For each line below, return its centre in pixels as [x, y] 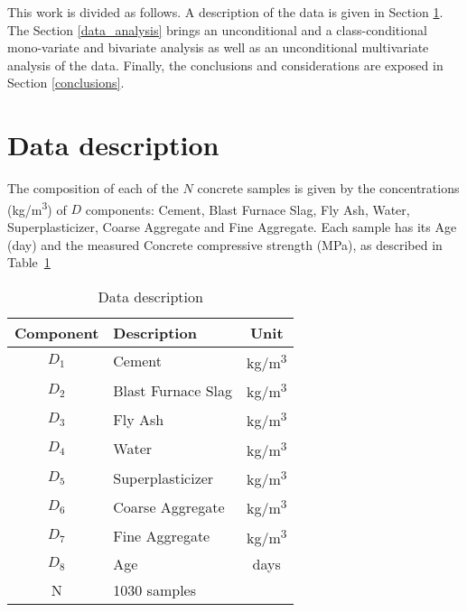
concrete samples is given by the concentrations [328, 188]
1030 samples [154, 590]
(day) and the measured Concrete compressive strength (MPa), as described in [225, 244]
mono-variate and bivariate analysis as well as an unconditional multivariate [218, 47]
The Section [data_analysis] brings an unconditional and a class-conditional [217, 29]
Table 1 [29, 262]
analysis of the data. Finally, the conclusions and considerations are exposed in [225, 65]
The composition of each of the [93, 188]
